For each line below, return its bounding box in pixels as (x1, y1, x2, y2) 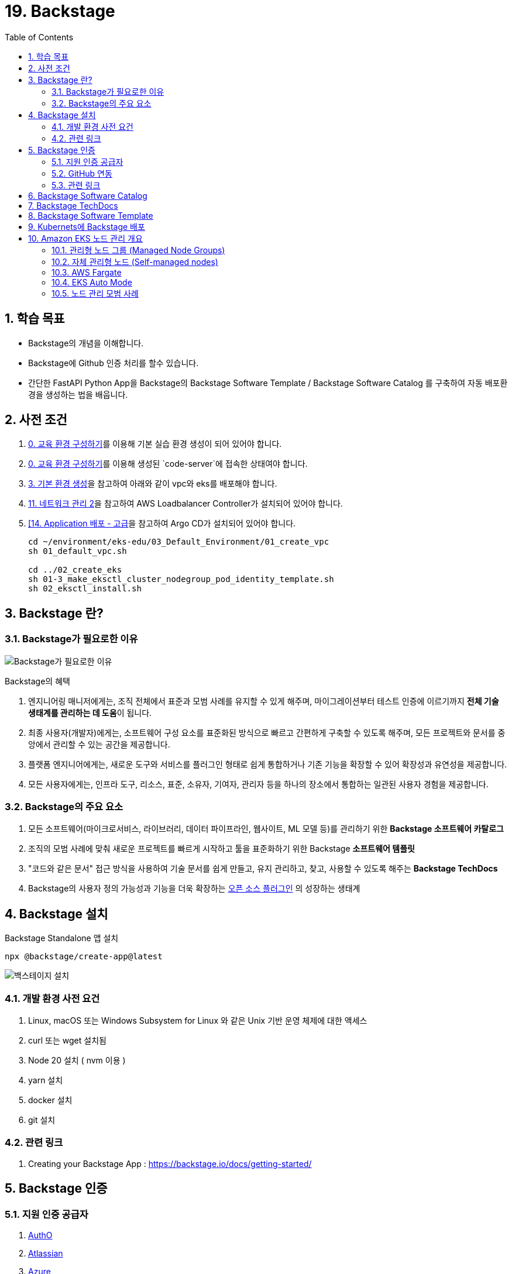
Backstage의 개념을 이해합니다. (28, 338, 144, 348)
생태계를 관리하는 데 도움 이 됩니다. (28, 707, 152, 718)
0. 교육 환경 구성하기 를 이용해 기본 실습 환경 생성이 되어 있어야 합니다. (28, 439, 282, 449)
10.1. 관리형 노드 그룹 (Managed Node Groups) (51, 245, 225, 255)
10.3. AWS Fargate (51, 267, 122, 277)
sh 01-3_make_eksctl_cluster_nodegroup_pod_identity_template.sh (28, 574, 334, 584)
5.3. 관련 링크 (51, 180, 101, 190)
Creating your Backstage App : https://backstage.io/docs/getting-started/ (28, 1158, 312, 1169)
